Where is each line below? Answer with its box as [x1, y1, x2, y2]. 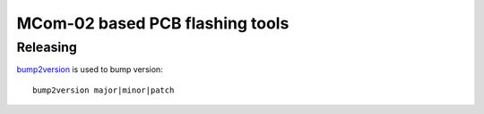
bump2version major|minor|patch [32, 85, 175, 95]
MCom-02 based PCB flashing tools [16, 13, 290, 33]
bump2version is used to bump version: [16, 64, 163, 75]
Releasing [16, 39, 78, 55]
